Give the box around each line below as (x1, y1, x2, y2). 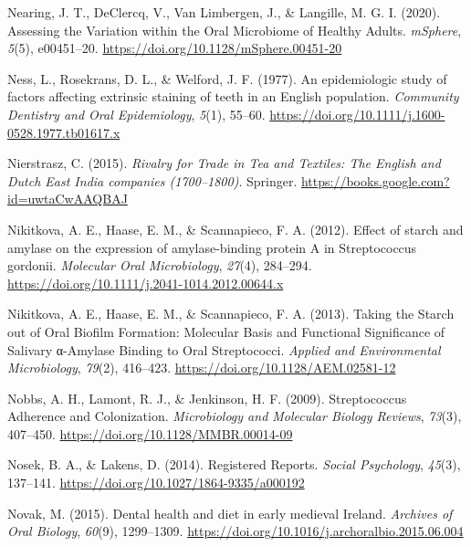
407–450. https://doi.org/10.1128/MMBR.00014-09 (7, 424, 293, 443)
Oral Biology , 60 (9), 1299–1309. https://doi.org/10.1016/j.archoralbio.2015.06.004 (7, 521, 464, 541)
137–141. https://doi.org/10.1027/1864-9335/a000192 (7, 473, 305, 492)
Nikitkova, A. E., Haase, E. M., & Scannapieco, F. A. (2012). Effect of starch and (7, 219, 464, 238)
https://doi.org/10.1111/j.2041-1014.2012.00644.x (7, 273, 284, 292)
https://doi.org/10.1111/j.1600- (269, 104, 445, 123)
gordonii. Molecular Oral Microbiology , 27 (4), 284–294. (7, 256, 312, 275)
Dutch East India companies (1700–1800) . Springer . (7, 171, 298, 190)
